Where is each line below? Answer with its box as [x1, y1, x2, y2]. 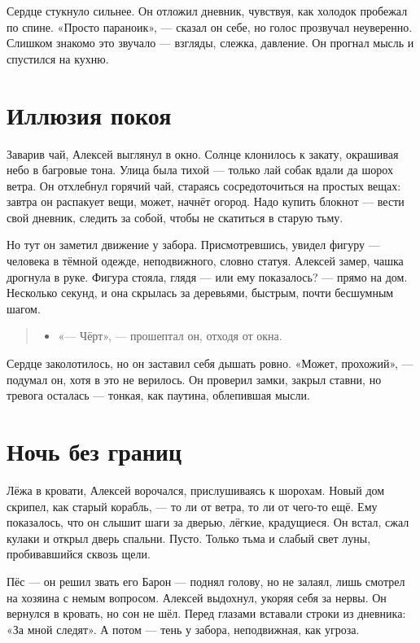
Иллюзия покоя [7, 98, 172, 131]
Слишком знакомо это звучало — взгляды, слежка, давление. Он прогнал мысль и [7, 34, 414, 51]
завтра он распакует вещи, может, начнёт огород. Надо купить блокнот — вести [7, 193, 405, 210]
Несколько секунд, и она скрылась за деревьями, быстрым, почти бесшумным [7, 284, 394, 301]
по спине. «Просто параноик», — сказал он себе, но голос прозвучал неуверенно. [7, 18, 413, 35]
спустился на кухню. [7, 50, 109, 67]
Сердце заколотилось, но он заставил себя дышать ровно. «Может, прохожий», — [7, 355, 413, 372]
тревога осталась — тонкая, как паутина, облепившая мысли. [7, 387, 310, 404]
